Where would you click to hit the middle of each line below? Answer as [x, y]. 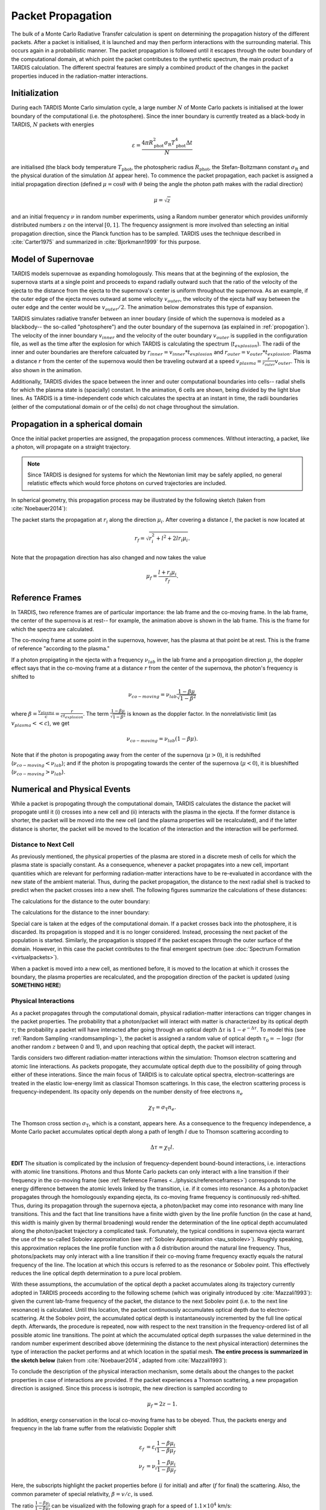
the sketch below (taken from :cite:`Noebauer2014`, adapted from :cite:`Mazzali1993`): [119, 1360]
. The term [96, 713]
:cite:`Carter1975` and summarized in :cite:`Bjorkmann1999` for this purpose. [106, 242]
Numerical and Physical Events [71, 789]
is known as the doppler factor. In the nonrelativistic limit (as [202, 713]
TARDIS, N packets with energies [53, 124]
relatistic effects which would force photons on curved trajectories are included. [127, 483]
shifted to [23, 676]
